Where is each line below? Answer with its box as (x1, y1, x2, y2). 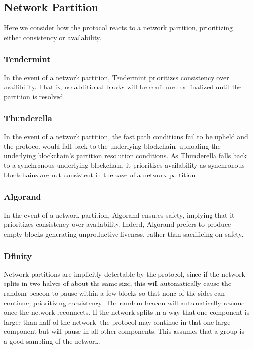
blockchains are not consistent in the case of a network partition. (4, 169, 197, 179)
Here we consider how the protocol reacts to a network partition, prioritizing (4, 22, 233, 33)
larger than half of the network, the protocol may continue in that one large (4, 316, 231, 327)
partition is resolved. (4, 91, 65, 101)
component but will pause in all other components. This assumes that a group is (4, 326, 244, 336)
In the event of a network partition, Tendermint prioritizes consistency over (4, 72, 229, 82)
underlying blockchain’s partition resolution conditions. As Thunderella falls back (4, 150, 247, 160)
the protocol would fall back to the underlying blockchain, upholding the (4, 141, 221, 151)
